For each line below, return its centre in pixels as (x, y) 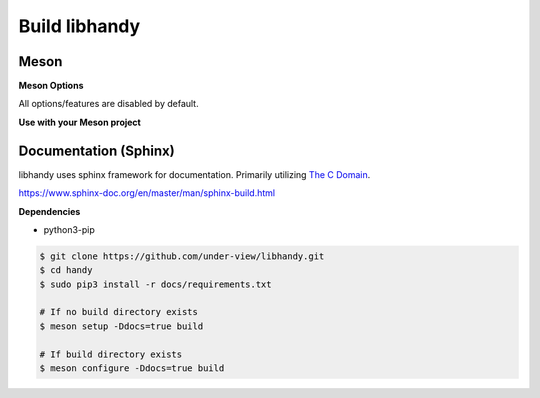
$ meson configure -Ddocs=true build (132, 368)
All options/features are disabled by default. (108, 104)
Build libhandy (79, 26)
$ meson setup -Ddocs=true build (121, 326)
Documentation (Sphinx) (96, 150)
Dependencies (49, 211)
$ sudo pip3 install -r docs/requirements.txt (155, 284)
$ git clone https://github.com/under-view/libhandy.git (182, 256)
